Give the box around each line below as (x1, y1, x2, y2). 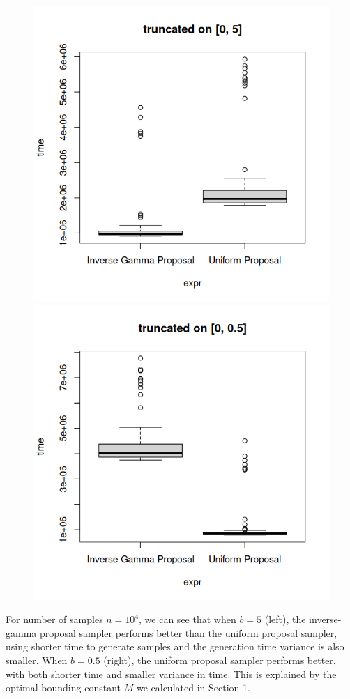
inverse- (309, 612, 342, 627)
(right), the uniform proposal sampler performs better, (103, 652, 336, 667)
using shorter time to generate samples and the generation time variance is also (6, 639, 344, 654)
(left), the (264, 612, 306, 627)
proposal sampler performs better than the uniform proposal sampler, (39, 625, 337, 640)
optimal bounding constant (6, 680, 121, 695)
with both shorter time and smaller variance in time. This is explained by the (6, 666, 337, 681)
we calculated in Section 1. (136, 680, 250, 695)
